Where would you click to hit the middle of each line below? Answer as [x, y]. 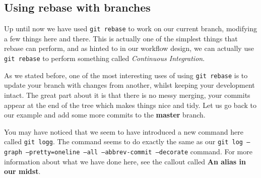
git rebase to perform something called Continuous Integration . [105, 58]
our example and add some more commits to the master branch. [105, 115]
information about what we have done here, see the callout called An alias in [125, 161]
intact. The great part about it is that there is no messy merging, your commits [127, 95]
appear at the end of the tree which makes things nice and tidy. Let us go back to [130, 105]
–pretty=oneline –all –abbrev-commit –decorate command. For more [139, 151]
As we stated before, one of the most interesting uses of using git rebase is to [126, 75]
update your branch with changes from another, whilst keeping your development [129, 85]
